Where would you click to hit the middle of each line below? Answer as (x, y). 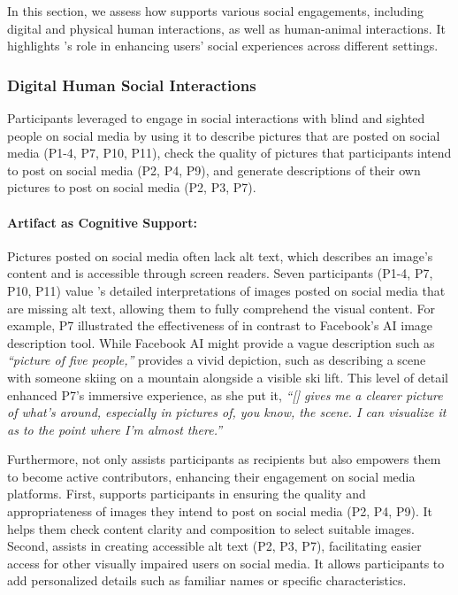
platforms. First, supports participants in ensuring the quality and (187, 494)
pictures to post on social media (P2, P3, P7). (132, 187)
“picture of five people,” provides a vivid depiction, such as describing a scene (217, 360)
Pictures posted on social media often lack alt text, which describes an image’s (220, 255)
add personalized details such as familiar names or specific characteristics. (207, 580)
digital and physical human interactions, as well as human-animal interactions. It (226, 28)
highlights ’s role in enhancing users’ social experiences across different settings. (223, 46)
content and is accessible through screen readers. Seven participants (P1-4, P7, (220, 273)
